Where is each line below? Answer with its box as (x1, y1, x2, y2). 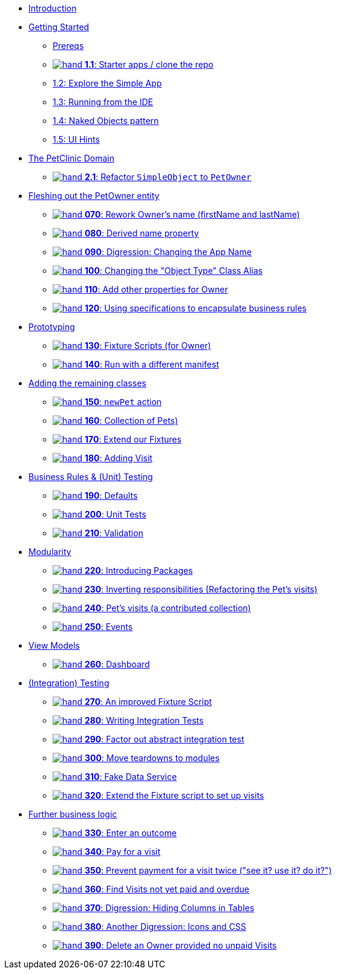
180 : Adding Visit (84, 453, 152, 463)
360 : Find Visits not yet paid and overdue (84, 884, 250, 894)
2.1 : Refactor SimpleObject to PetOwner (84, 172, 252, 182)
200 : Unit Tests (84, 509, 146, 519)
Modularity (28, 547, 71, 557)
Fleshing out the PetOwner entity (28, 190, 160, 201)
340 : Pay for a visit (84, 846, 161, 857)
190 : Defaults (84, 490, 138, 501)
